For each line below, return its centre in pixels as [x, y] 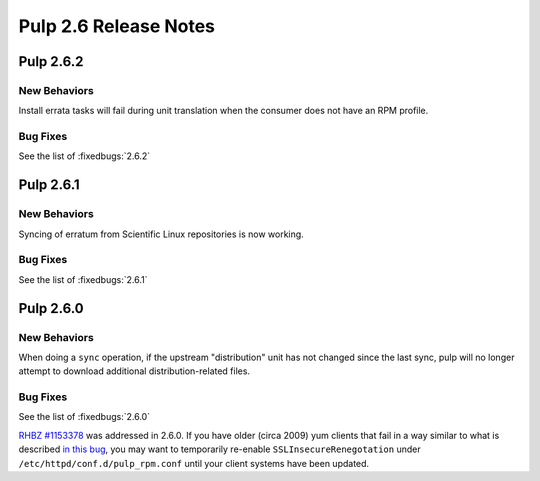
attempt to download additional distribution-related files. [134, 371]
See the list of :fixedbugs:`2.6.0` [84, 417]
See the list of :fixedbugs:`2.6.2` [84, 156]
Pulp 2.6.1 [49, 185]
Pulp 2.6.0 [51, 308]
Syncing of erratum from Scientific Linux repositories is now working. [161, 234]
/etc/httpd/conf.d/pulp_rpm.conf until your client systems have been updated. [194, 463]
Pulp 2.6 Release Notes [116, 26]
